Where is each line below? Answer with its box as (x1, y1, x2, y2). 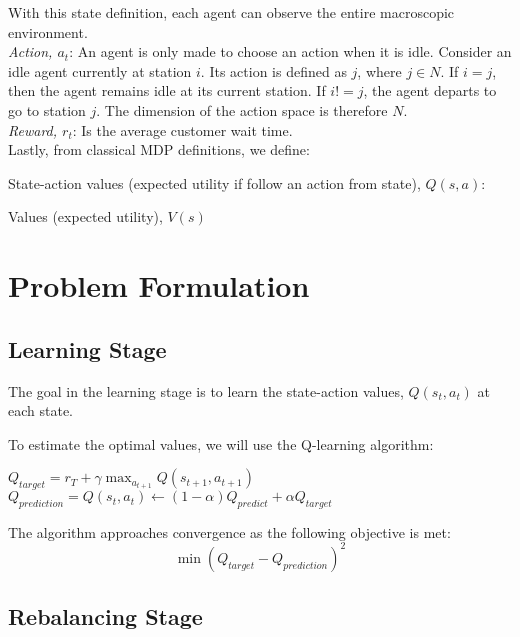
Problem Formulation (8, 265, 310, 306)
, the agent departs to (363, 80, 497, 101)
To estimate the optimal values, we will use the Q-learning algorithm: (8, 433, 434, 454)
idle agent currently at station (8, 60, 192, 81)
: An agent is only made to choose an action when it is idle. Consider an (69, 41, 512, 62)
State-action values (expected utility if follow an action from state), (8, 172, 421, 193)
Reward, (8, 119, 58, 140)
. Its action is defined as (200, 60, 347, 81)
